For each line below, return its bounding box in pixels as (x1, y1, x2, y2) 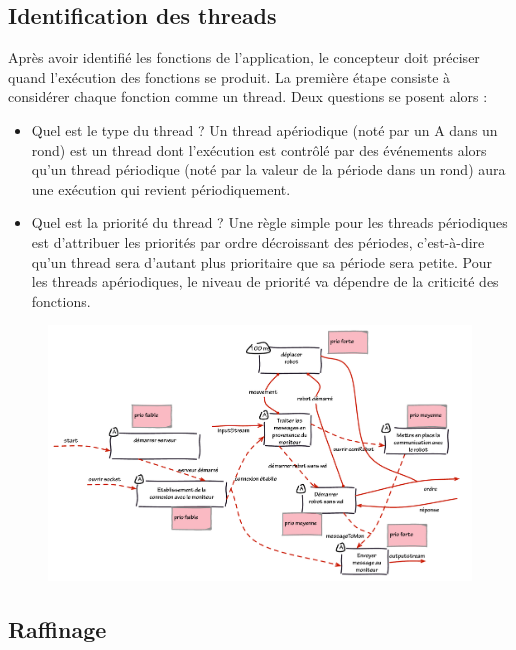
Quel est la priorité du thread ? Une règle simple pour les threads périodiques (31, 212, 508, 233)
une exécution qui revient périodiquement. (31, 178, 291, 199)
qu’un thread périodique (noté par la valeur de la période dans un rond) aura (31, 159, 506, 180)
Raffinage (8, 614, 107, 645)
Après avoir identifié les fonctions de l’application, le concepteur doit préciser (8, 47, 480, 68)
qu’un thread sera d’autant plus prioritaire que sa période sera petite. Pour (31, 251, 492, 272)
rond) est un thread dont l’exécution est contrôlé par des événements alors (31, 139, 487, 160)
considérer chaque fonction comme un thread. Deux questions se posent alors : (8, 86, 488, 107)
